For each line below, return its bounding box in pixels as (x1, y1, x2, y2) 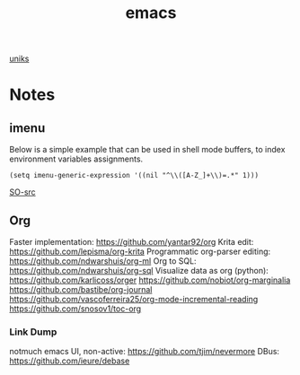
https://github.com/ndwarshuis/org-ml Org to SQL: (9, 256, 197, 266)
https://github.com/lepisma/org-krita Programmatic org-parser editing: (9, 246, 271, 257)
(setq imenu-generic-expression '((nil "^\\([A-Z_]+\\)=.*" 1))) (9, 171, 259, 180)
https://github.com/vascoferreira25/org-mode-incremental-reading (9, 294, 259, 304)
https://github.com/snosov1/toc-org (9, 303, 142, 314)
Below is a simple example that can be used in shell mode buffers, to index (9, 144, 286, 155)
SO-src (9, 187, 36, 197)
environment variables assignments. (9, 153, 144, 164)
